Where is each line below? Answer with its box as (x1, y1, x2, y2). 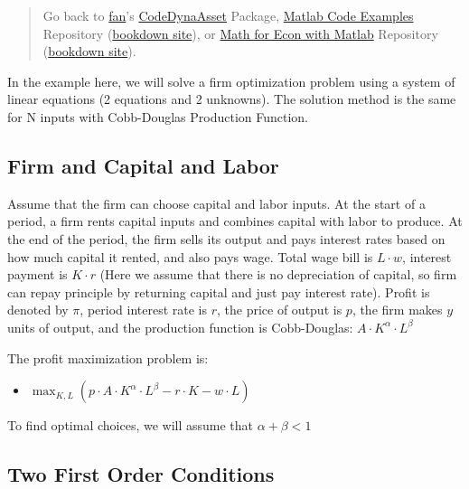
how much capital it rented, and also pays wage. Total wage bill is (7, 247, 373, 266)
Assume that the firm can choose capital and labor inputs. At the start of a (7, 193, 426, 212)
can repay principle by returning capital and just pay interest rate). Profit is (7, 282, 430, 301)
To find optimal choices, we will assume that (7, 416, 254, 435)
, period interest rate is (80, 300, 207, 319)
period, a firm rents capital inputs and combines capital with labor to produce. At (7, 212, 463, 230)
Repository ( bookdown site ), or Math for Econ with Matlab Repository (42, 24, 438, 42)
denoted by (7, 300, 69, 319)
